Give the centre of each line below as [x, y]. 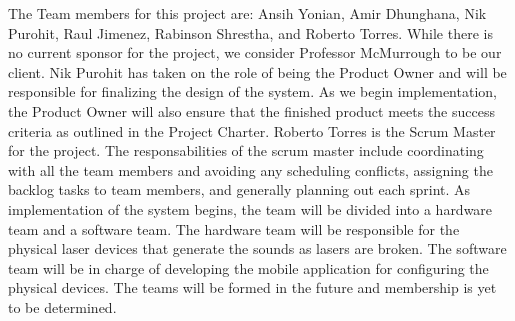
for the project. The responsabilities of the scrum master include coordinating [246, 150]
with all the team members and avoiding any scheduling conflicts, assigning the [250, 169]
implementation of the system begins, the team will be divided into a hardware [250, 208]
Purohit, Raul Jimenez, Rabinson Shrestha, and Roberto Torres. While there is [250, 32]
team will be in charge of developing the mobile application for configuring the [248, 267]
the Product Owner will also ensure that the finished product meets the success [251, 110]
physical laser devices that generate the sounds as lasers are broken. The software [257, 248]
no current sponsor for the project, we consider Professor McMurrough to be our [255, 52]
